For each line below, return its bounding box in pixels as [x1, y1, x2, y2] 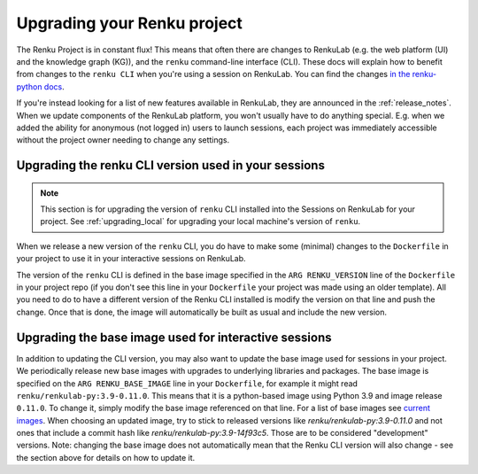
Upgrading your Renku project [16, 13, 243, 33]
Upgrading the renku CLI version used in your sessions [16, 158, 325, 173]
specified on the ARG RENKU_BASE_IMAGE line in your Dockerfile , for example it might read [16, 377, 358, 389]
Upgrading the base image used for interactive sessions [16, 330, 332, 345]
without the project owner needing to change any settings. [16, 135, 230, 145]
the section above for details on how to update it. [16, 452, 196, 462]
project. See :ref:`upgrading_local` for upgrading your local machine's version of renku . [40, 216, 361, 227]
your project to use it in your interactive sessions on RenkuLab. [16, 253, 247, 264]
